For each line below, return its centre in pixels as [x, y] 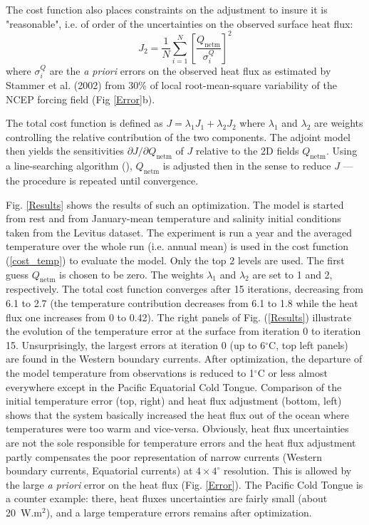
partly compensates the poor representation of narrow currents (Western [164, 456]
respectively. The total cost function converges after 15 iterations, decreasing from [184, 289]
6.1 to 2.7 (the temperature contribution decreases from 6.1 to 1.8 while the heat [182, 303]
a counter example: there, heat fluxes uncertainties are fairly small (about [167, 498]
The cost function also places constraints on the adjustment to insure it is [167, 9]
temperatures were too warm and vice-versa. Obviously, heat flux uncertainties [177, 428]
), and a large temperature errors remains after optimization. [179, 512]
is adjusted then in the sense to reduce [247, 166]
